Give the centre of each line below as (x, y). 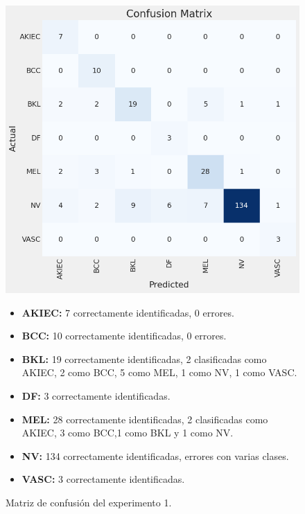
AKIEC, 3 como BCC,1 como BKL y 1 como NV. (128, 433)
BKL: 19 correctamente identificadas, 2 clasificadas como (144, 358)
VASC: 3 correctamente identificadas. (103, 479)
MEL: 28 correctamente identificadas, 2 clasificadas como (145, 419)
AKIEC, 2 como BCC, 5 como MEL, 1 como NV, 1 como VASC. (159, 372)
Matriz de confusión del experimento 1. (89, 502)
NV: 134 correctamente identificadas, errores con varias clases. (155, 455)
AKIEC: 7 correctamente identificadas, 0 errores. (128, 312)
